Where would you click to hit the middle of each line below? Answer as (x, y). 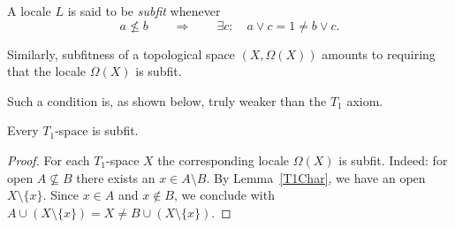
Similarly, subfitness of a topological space (121, 53)
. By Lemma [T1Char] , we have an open (316, 177)
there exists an (116, 177)
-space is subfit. (97, 130)
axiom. (365, 100)
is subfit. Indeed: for (393, 160)
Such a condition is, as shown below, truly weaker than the (167, 100)
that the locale (47, 71)
